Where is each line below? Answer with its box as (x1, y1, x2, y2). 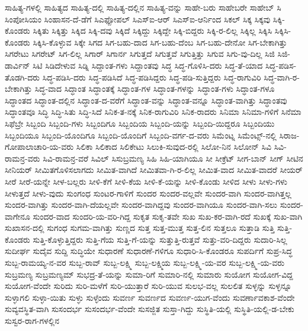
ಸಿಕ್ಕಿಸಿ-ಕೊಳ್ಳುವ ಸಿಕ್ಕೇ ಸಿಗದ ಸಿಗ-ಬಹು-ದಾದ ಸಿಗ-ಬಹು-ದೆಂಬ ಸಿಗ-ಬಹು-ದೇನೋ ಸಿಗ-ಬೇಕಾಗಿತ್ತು (33, 36, 287, 48)
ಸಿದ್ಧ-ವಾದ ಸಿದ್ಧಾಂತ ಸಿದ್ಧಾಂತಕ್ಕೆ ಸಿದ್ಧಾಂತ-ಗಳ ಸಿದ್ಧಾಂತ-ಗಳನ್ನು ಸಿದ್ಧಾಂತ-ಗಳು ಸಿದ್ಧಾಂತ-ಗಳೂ (34, 82, 275, 95)
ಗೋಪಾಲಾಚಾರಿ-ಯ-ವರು (5, 140, 74, 153)
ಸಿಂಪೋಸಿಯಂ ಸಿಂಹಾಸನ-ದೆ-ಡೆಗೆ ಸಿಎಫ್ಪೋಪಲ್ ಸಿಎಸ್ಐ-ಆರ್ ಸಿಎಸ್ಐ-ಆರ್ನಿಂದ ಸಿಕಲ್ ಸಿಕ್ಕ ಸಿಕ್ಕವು (5, 12, 271, 25)
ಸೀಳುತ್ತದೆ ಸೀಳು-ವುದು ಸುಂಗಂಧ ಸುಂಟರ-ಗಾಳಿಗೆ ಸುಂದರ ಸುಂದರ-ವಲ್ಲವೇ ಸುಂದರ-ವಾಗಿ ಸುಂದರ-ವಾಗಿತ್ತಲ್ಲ (5, 187, 291, 199)
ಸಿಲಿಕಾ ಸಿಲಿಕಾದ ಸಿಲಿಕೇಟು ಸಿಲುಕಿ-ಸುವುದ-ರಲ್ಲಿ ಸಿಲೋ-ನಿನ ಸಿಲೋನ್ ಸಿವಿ (76, 140, 272, 153)
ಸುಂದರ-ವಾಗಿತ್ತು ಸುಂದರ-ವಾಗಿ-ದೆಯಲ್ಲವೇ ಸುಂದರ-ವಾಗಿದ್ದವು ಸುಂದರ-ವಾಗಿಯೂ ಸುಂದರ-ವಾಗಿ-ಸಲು (5, 198, 278, 211)
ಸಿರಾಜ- (279, 128, 300, 141)
